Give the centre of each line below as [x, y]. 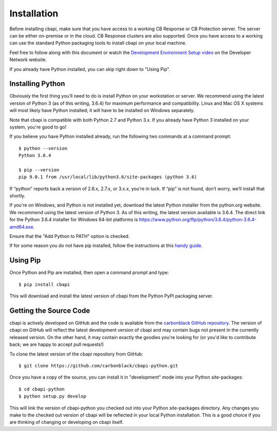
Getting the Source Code [50, 311]
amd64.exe [21, 227]
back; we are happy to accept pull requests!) [57, 345]
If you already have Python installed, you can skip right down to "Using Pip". [90, 69]
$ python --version [43, 148]
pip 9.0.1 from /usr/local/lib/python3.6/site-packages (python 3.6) [108, 177]
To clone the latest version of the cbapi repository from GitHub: [76, 354]
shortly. [17, 196]
